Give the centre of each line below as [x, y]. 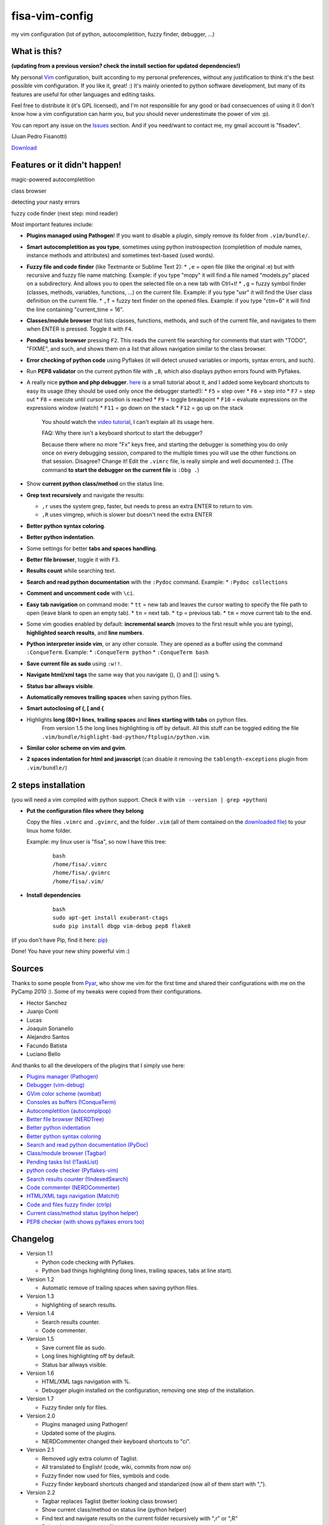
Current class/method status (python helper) [83, 1213]
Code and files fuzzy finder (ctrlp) [69, 1204]
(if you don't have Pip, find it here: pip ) [59, 940]
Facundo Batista [47, 1046]
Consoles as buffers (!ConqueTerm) [71, 1102]
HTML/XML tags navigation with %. [86, 1382]
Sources [27, 968]
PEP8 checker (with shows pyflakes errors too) [85, 1222]
